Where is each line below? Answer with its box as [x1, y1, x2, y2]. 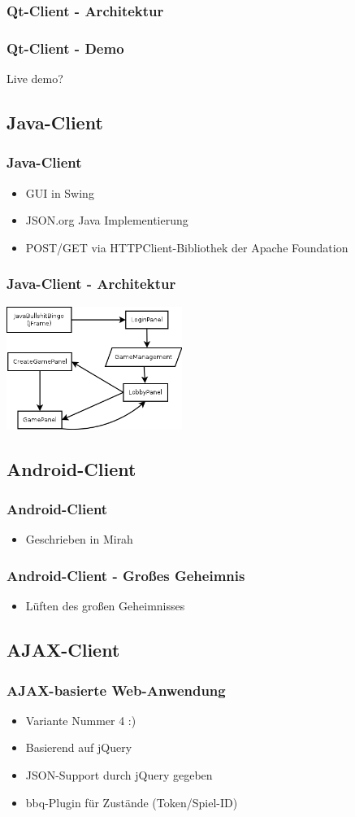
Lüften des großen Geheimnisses [25, 597, 185, 614]
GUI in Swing [25, 184, 94, 201]
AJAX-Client [6, 637, 120, 662]
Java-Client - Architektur [6, 273, 176, 294]
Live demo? [6, 70, 63, 87]
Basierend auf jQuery [25, 739, 132, 756]
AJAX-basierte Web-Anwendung [6, 679, 226, 700]
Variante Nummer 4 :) [25, 711, 136, 728]
